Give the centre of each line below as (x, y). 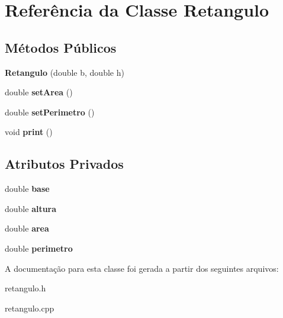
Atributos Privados (64, 164)
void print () (29, 132)
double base (27, 189)
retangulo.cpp (30, 308)
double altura (31, 208)
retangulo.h (25, 288)
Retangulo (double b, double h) (65, 72)
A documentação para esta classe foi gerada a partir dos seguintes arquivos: (142, 268)
